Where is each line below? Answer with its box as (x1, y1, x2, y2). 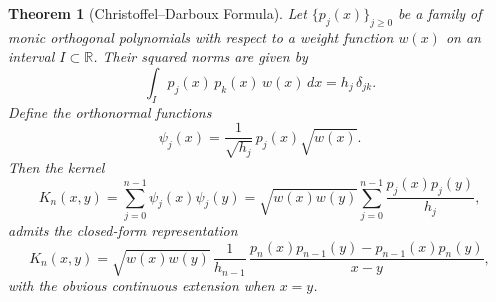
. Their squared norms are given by (93, 46, 308, 67)
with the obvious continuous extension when (8, 275, 275, 296)
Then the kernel (8, 156, 105, 177)
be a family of (398, 3, 482, 23)
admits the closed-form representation (8, 219, 238, 240)
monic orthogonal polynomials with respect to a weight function (8, 26, 394, 47)
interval (8, 46, 55, 67)
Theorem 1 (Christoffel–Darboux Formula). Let (8, 3, 307, 23)
